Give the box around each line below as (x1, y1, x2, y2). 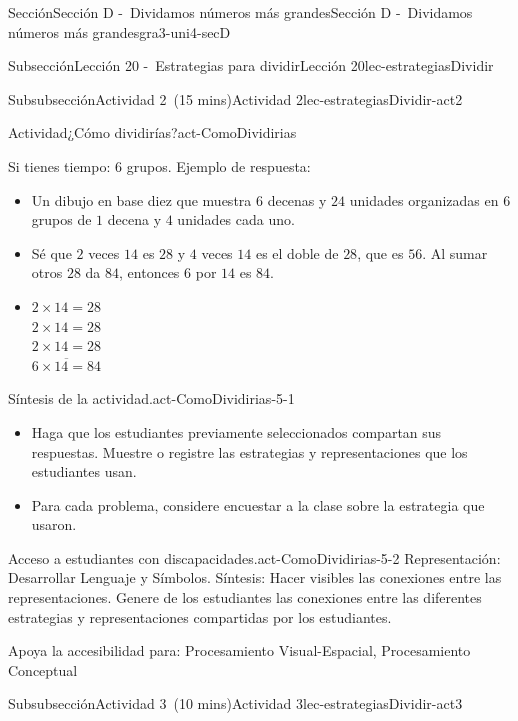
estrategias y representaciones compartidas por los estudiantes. (8, 606, 392, 627)
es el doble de (255, 242, 339, 263)
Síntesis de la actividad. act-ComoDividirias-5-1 (8, 388, 295, 409)
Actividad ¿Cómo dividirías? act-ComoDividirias (8, 122, 297, 143)
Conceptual (8, 659, 78, 680)
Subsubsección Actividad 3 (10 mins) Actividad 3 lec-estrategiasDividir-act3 (8, 693, 463, 714)
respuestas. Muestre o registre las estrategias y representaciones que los (31, 441, 468, 462)
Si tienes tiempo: (8, 155, 111, 176)
